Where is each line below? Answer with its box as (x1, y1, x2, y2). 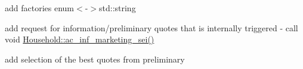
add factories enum (5, 2, 75, 14)
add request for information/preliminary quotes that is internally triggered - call (5, 21, 298, 34)
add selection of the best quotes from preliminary (5, 52, 185, 65)
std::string (99, 2, 136, 14)
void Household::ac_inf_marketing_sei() (5, 33, 154, 45)
